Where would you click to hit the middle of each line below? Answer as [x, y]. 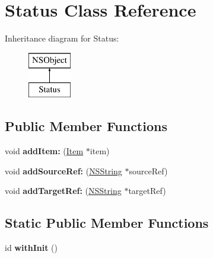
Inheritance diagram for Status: [62, 38]
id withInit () [31, 248]
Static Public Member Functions [107, 223]
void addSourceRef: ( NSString [63, 171]
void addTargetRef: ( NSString [63, 191]
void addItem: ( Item [44, 151]
